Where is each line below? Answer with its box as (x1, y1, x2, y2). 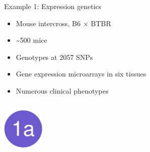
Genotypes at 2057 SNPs (16, 51, 93, 62)
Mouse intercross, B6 (16, 18, 81, 28)
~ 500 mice (16, 35, 47, 45)
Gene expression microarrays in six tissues (16, 68, 146, 79)
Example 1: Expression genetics (4, 1, 102, 11)
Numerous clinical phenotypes (16, 85, 109, 96)
